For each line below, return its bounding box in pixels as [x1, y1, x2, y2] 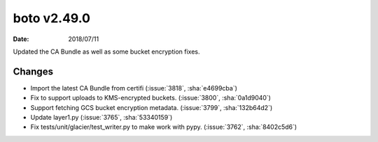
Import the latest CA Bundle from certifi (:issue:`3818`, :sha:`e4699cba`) [30, 84, 238, 92]
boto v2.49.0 [13, 10, 91, 26]
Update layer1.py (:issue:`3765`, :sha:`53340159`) [30, 113, 173, 122]
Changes [13, 65, 54, 77]
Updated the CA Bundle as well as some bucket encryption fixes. [13, 47, 200, 56]
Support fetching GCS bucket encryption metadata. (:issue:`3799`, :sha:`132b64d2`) [30, 103, 273, 111]
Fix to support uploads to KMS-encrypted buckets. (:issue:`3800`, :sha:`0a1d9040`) [30, 94, 271, 102]
